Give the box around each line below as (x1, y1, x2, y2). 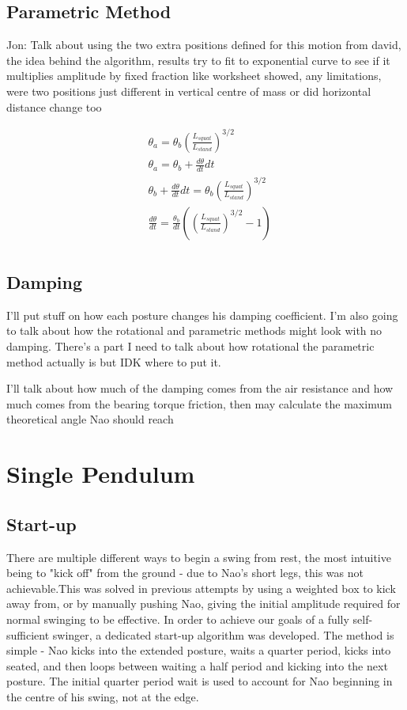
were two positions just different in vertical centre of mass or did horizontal (6, 82, 371, 99)
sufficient (6, 626, 50, 643)
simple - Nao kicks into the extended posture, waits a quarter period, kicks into (6, 642, 391, 659)
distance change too (6, 98, 102, 115)
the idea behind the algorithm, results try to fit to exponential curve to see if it (6, 51, 390, 68)
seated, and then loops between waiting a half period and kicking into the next (6, 657, 388, 674)
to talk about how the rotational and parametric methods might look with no (6, 322, 383, 339)
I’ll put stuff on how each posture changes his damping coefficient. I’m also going (6, 306, 398, 323)
